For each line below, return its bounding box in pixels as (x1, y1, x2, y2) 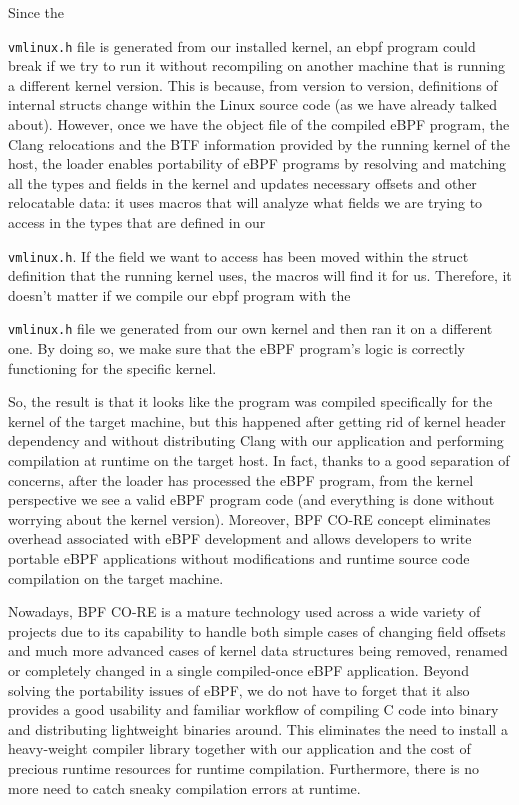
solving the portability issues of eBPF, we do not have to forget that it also (8, 679, 470, 700)
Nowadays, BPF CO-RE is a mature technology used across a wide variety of (8, 601, 481, 622)
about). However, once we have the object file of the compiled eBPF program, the (8, 114, 510, 135)
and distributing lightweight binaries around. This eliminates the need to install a (8, 718, 508, 739)
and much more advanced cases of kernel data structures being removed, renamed (8, 640, 508, 661)
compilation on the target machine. (8, 567, 224, 588)
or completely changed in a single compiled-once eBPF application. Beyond (8, 660, 469, 680)
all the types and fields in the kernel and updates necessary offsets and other (8, 172, 477, 193)
